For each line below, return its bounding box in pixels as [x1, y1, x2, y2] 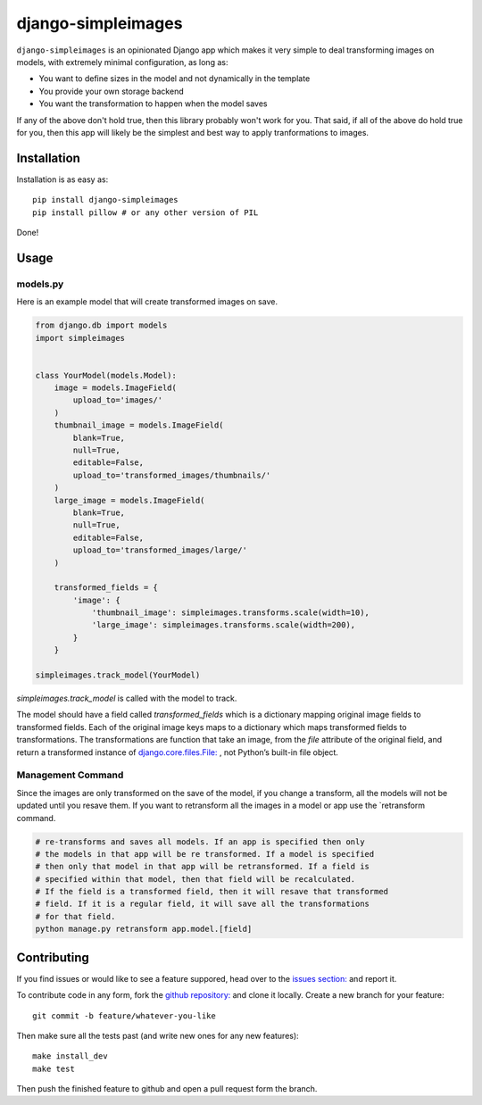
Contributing [16, 950, 89, 965]
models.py [16, 278, 64, 290]
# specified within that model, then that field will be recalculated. [35, 874, 356, 884]
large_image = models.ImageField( [54, 495, 205, 505]
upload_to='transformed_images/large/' [72, 545, 247, 555]
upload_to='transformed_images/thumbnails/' [72, 469, 271, 480]
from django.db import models [35, 320, 168, 330]
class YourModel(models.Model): [35, 370, 178, 380]
